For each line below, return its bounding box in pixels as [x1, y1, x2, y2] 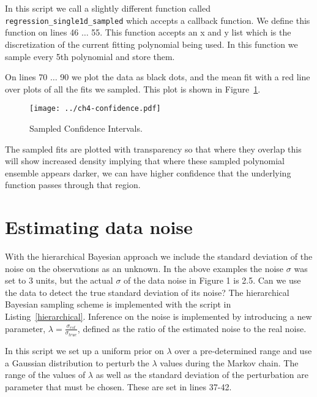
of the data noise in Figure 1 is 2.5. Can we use [124, 274, 301, 287]
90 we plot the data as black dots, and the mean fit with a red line [60, 70, 310, 83]
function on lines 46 [5, 26, 79, 39]
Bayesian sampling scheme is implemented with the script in [5, 298, 231, 311]
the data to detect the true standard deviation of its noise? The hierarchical [5, 285, 289, 298]
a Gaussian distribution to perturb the [5, 356, 149, 369]
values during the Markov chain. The [160, 356, 299, 369]
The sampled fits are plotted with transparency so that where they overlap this [5, 142, 302, 155]
